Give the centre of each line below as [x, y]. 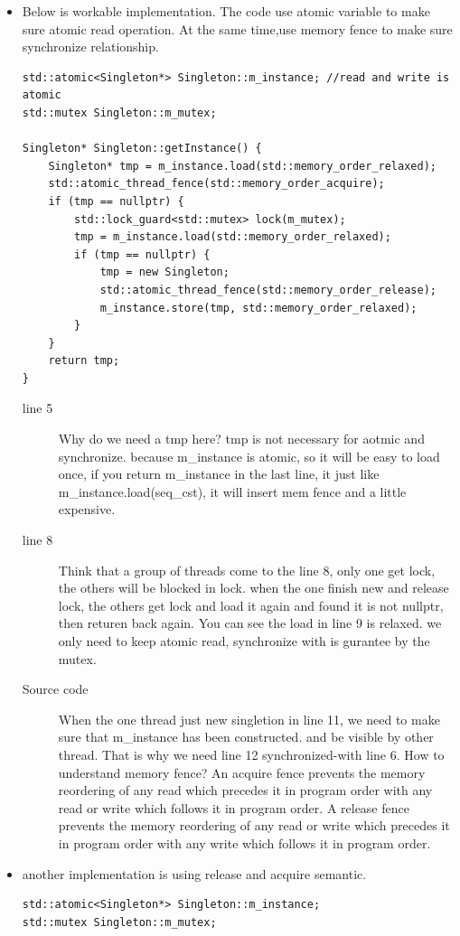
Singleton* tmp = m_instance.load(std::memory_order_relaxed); [242, 166]
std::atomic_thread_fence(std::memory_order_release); [268, 290]
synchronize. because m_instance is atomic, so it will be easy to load [249, 456]
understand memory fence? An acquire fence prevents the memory [242, 772]
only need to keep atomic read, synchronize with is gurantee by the [244, 641]
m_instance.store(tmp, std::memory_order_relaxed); [258, 308]
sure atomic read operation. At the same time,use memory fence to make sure [237, 28]
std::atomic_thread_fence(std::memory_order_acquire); [216, 184]
